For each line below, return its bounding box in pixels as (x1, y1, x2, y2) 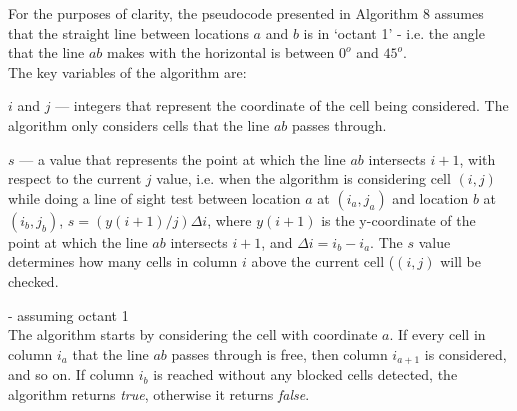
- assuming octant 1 (8, 304, 129, 325)
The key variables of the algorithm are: (8, 61, 247, 82)
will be (440, 251, 482, 272)
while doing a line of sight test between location (8, 187, 301, 208)
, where (207, 209, 252, 230)
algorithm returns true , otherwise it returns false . (8, 383, 310, 404)
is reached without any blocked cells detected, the (153, 364, 458, 385)
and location (392, 187, 469, 208)
